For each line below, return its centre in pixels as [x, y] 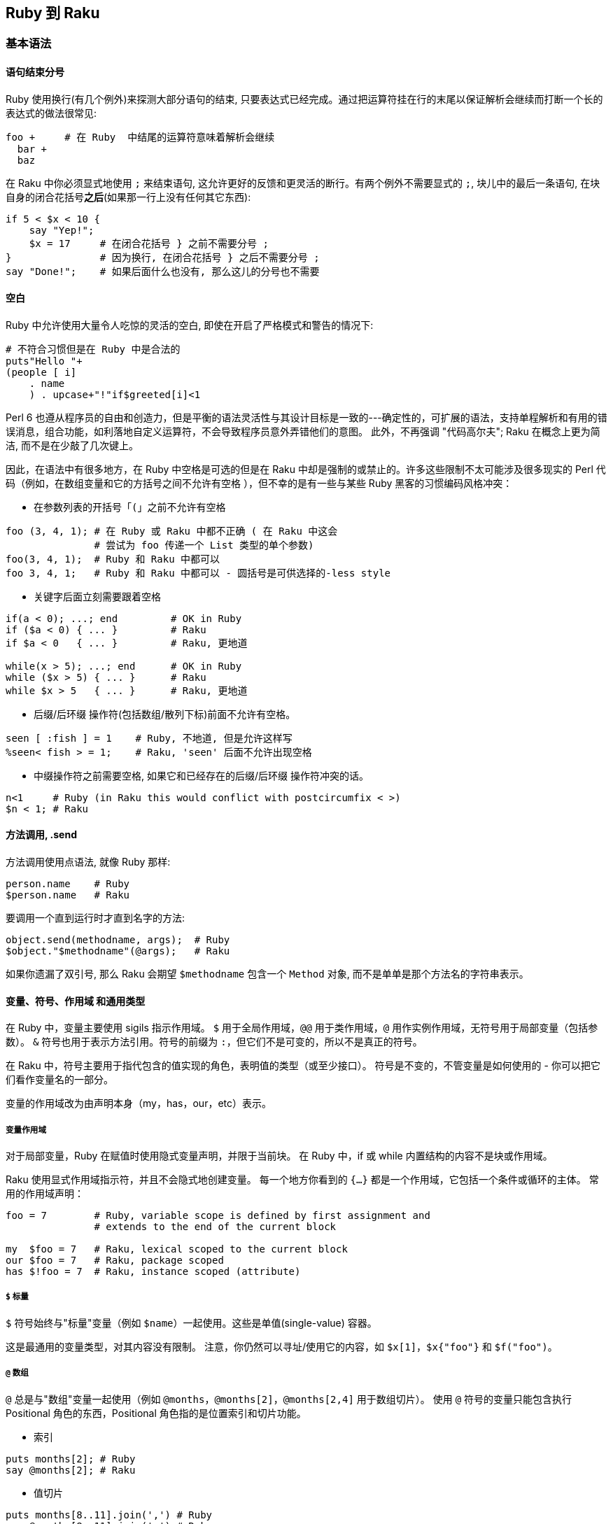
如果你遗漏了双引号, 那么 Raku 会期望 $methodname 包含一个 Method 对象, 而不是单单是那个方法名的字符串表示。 [267, 974]
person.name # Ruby [68, 884]
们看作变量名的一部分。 [59, 1080]
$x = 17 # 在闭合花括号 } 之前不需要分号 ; [149, 243]
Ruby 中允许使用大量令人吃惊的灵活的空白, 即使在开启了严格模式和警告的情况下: [190, 325]
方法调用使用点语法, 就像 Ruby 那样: [88, 862]
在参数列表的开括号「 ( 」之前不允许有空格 [130, 507]
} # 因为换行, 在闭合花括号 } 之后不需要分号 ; [163, 257]
